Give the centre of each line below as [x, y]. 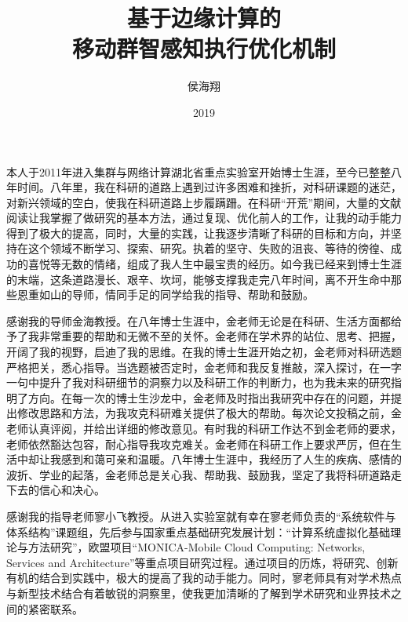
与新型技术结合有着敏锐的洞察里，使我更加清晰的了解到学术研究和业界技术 [199, 593]
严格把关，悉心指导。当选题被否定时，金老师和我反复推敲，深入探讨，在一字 [204, 367]
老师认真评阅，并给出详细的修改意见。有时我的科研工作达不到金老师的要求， [204, 428]
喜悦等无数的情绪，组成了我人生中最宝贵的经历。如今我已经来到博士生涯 [215, 264]
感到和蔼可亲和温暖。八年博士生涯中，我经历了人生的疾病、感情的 [231, 459]
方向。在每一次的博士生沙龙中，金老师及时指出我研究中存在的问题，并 [209, 397]
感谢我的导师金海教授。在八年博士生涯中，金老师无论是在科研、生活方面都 [199, 320]
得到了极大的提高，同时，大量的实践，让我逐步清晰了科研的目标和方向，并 [199, 233]
